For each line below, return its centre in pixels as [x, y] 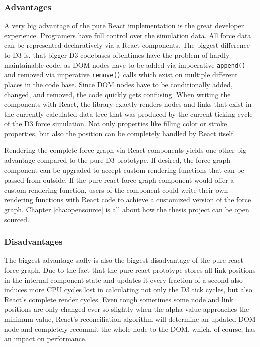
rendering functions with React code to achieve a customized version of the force [128, 199]
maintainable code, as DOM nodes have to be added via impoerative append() [125, 64]
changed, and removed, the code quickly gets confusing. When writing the [117, 94]
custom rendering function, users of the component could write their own [116, 189]
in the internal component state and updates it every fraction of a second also [123, 280]
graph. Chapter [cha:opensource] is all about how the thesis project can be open [127, 209]
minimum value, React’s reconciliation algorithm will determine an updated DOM [130, 319]
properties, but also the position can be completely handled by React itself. [120, 133]
